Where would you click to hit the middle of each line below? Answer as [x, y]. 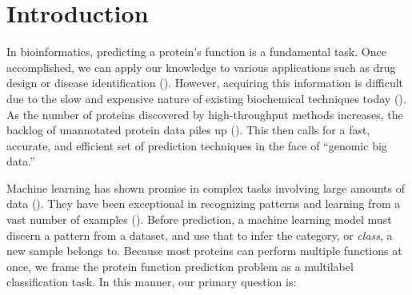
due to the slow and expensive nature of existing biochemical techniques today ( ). [206, 98]
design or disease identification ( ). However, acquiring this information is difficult [205, 83]
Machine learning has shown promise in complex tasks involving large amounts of [206, 187]
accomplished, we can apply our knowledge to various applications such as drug [201, 67]
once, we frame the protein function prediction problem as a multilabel [180, 266]
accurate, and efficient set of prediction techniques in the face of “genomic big [197, 145]
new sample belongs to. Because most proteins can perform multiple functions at [204, 251]
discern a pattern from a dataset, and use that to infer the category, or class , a [200, 235]
